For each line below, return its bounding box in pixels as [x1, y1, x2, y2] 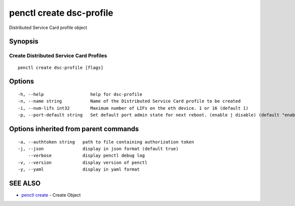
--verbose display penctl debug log [28, 153, 145, 158]
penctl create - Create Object [21, 192, 81, 198]
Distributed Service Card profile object [9, 25, 88, 30]
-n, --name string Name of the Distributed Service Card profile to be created [18, 98, 241, 104]
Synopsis [9, 37, 39, 46]
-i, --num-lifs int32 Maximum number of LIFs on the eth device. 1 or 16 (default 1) [18, 105, 249, 111]
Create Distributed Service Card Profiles [9, 52, 108, 59]
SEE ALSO [9, 179, 41, 187]
